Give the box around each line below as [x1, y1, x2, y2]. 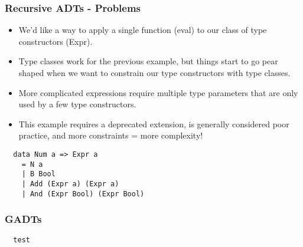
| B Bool [21, 170, 56, 179]
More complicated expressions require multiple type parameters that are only [18, 86, 298, 98]
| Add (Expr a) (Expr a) [21, 179, 119, 188]
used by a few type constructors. [18, 98, 136, 110]
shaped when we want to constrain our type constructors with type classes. [18, 67, 291, 78]
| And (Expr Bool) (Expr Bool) [21, 189, 145, 198]
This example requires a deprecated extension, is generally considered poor [18, 117, 289, 130]
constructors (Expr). [18, 35, 93, 47]
